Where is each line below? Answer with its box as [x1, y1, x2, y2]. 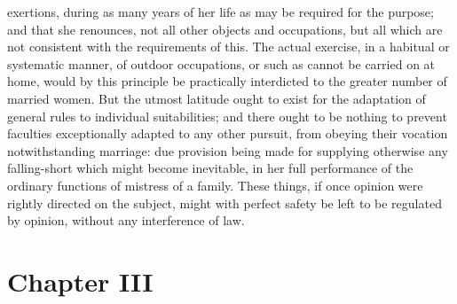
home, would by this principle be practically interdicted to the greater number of [7, 72, 447, 90]
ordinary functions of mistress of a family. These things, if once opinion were [7, 175, 423, 194]
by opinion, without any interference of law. [7, 211, 245, 230]
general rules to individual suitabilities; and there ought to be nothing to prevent [7, 106, 447, 125]
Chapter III [7, 262, 154, 299]
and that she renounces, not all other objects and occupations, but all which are [7, 19, 443, 38]
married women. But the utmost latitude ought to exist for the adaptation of [7, 89, 426, 107]
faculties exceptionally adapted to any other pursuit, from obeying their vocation [7, 124, 448, 143]
